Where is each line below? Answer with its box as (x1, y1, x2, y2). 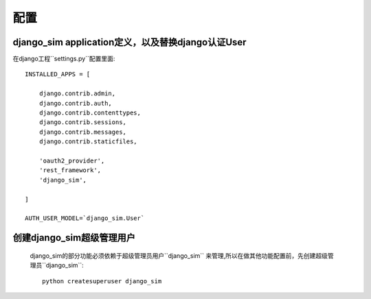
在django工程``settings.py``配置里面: (12, 55, 115, 63)
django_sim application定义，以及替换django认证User (12, 36, 247, 48)
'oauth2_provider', (38, 156, 105, 165)
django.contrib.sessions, (38, 119, 127, 126)
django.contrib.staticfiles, (38, 138, 137, 145)
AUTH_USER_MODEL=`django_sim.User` (25, 215, 145, 222)
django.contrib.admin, (38, 90, 116, 97)
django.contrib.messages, (38, 128, 127, 136)
